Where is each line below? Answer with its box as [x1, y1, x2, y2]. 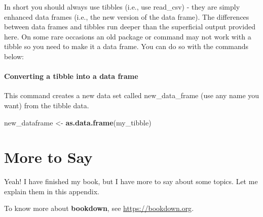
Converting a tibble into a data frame [4, 71, 138, 81]
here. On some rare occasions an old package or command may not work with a [4, 31, 251, 41]
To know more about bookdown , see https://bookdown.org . [4, 203, 194, 213]
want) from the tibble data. [4, 100, 89, 110]
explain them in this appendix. [4, 186, 99, 196]
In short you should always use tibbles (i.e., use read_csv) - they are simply [4, 2, 240, 12]
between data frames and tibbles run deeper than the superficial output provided [4, 21, 255, 32]
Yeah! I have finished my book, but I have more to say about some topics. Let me [4, 176, 258, 187]
